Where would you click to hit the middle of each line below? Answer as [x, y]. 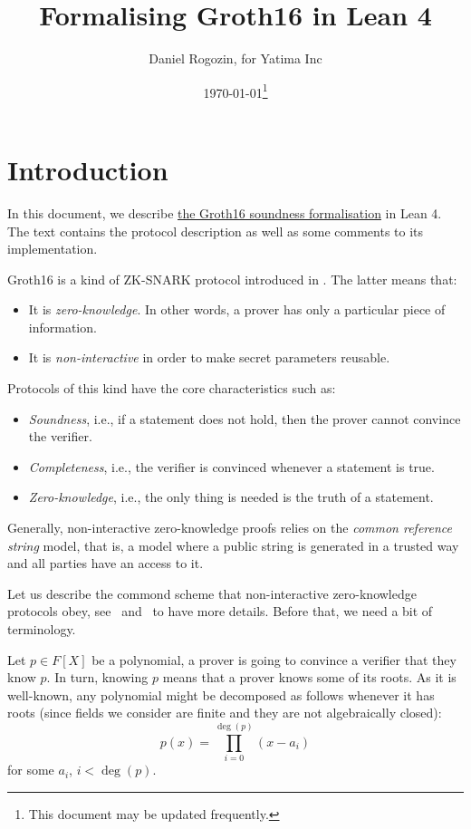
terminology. [42, 629]
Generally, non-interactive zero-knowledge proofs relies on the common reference [230, 528]
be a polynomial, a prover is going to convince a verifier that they [274, 659]
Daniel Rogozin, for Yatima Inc [235, 58]
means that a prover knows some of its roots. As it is [309, 677]
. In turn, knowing [97, 677]
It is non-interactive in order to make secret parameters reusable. [209, 357]
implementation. [53, 249]
